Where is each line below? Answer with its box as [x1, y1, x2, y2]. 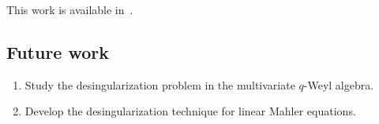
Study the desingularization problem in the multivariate [24, 76, 295, 93]
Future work [6, 39, 110, 64]
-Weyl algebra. [303, 76, 374, 93]
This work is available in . [6, 2, 133, 17]
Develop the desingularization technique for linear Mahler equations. [24, 103, 356, 119]
